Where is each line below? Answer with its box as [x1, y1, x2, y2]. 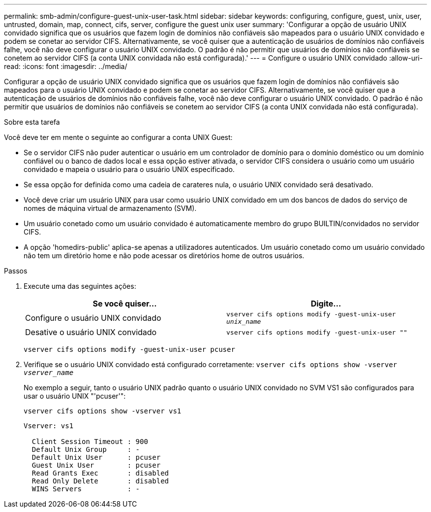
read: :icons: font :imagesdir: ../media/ [4, 62, 127, 70]
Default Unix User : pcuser [31, 453, 161, 461]
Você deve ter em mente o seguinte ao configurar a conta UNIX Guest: [4, 133, 233, 141]
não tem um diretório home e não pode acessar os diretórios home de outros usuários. [24, 251, 305, 260]
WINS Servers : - [31, 485, 140, 493]
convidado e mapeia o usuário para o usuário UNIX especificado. [24, 165, 235, 173]
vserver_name [24, 369, 74, 376]
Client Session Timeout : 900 [31, 438, 148, 445]
